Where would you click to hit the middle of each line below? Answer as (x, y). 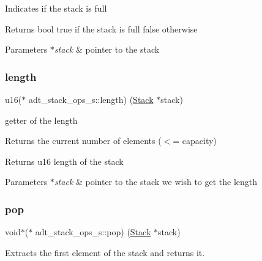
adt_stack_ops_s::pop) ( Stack (93, 232)
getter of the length (41, 120)
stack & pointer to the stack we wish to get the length (156, 182)
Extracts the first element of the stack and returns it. (105, 252)
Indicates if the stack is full (56, 8)
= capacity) (195, 141)
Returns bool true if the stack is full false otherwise (101, 28)
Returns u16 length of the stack (64, 161)
